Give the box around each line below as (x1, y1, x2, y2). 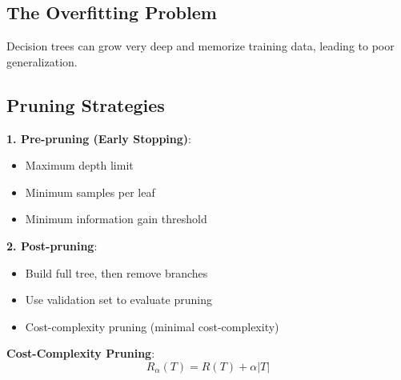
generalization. (6, 53, 78, 70)
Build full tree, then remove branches (25, 264, 208, 281)
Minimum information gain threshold (25, 210, 207, 227)
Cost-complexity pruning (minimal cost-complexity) (25, 318, 279, 334)
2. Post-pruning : (6, 237, 98, 254)
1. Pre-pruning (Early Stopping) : (6, 130, 191, 146)
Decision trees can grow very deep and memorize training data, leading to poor (6, 38, 395, 54)
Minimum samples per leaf (25, 183, 155, 200)
